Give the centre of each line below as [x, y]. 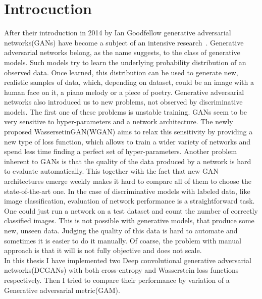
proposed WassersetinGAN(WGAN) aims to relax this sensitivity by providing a [128, 132]
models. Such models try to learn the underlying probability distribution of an [125, 62]
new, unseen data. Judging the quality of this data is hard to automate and [121, 230]
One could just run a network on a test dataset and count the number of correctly [131, 210]
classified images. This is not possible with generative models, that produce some [129, 220]
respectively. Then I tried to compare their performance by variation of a [117, 280]
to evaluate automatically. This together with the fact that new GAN [111, 171]
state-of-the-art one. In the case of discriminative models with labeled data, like [127, 191]
